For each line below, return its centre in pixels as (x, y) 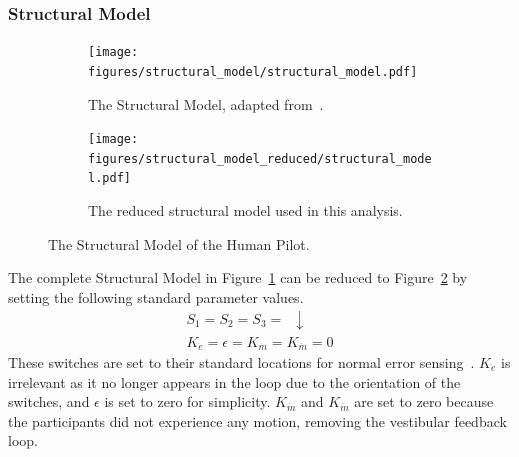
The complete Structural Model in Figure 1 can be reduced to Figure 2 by (238, 277)
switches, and (49, 401)
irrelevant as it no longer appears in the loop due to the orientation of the (234, 381)
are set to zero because (424, 401)
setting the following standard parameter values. (156, 296)
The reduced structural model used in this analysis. (245, 210)
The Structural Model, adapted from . (206, 103)
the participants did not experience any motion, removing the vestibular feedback (257, 420)
